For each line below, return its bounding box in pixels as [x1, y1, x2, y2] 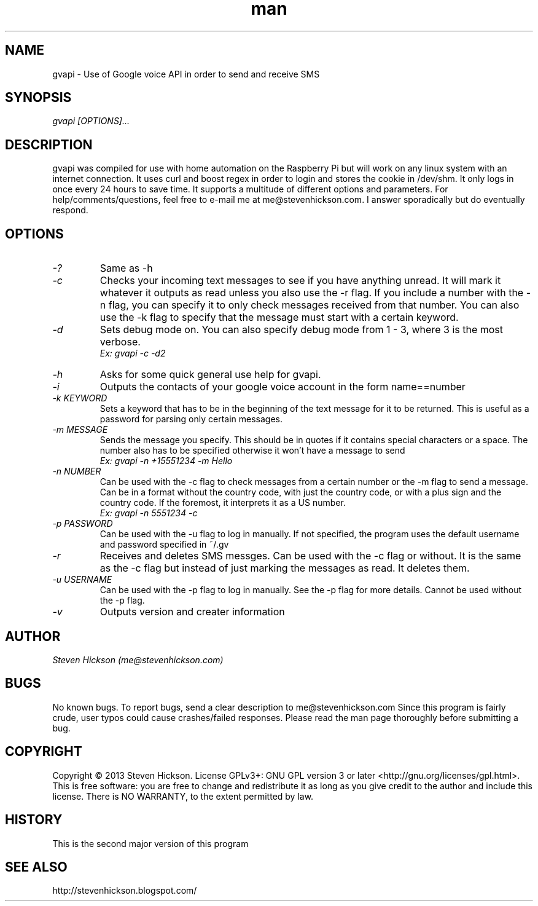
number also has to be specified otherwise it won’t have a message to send [99, 445, 405, 456]
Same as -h [99, 262, 153, 275]
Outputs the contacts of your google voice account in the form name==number [99, 380, 466, 393]
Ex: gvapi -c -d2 [99, 348, 166, 359]
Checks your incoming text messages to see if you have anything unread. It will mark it [99, 274, 501, 287]
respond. [52, 205, 88, 216]
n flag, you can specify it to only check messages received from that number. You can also [99, 299, 520, 312]
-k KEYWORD [52, 393, 107, 404]
